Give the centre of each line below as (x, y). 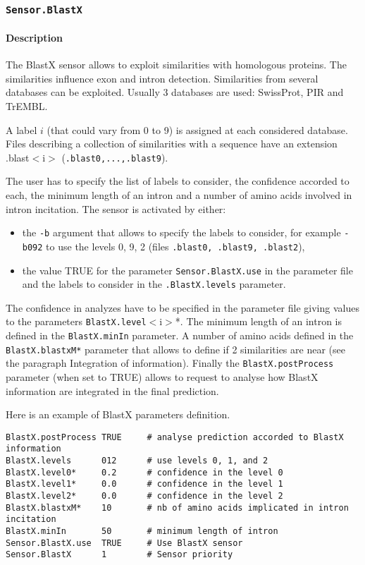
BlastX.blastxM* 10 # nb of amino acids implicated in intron (177, 508)
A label (21, 129)
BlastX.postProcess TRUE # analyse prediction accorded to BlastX (175, 437)
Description (35, 37)
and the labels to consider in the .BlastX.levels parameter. (154, 284)
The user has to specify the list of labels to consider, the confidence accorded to (178, 181)
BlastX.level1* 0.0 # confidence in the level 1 (144, 484)
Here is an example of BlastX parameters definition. (118, 414)
